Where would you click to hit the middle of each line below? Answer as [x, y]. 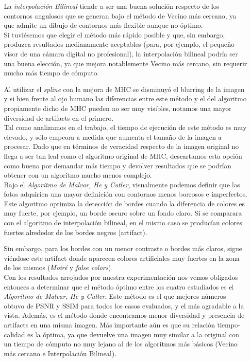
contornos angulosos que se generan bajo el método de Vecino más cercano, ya [120, 15]
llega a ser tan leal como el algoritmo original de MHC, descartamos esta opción [123, 155]
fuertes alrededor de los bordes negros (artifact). [75, 232]
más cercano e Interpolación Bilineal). [60, 353]
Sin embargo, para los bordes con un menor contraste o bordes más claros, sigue [123, 248]
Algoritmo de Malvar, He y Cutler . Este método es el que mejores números [115, 296]
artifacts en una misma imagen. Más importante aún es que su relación [109, 325]
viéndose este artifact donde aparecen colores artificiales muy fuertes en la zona [122, 258]
